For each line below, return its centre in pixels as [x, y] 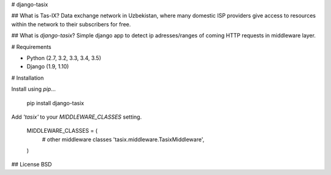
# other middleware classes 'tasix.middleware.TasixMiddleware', [123, 139]
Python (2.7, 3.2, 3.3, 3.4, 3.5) [64, 58]
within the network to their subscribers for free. [71, 24]
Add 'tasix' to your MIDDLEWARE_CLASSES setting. [77, 117]
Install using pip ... [34, 89]
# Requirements [31, 47]
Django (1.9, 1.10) [48, 67]
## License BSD [32, 165]
